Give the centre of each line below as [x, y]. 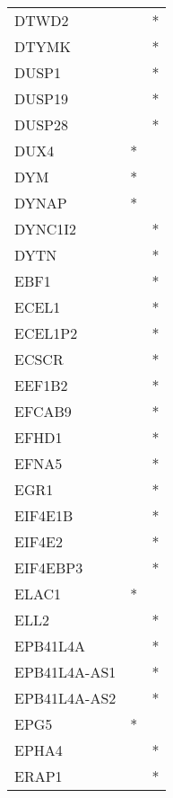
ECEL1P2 [46, 333]
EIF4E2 [39, 541]
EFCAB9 [43, 411]
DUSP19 [42, 98]
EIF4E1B [44, 515]
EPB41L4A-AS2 [65, 698]
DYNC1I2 [46, 229]
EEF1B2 [41, 385]
